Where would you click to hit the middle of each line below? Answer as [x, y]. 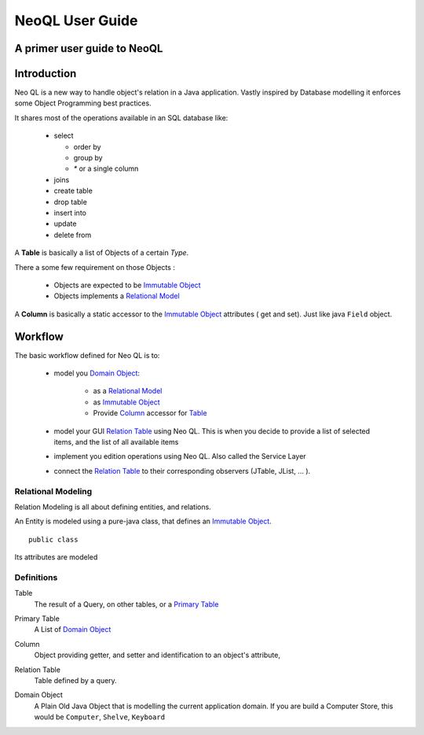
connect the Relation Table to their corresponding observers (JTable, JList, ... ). [182, 471]
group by [88, 158]
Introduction [46, 74]
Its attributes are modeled [56, 557]
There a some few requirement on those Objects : [95, 267]
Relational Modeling [53, 491]
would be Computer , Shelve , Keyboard [99, 717]
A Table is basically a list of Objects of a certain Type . [102, 253]
